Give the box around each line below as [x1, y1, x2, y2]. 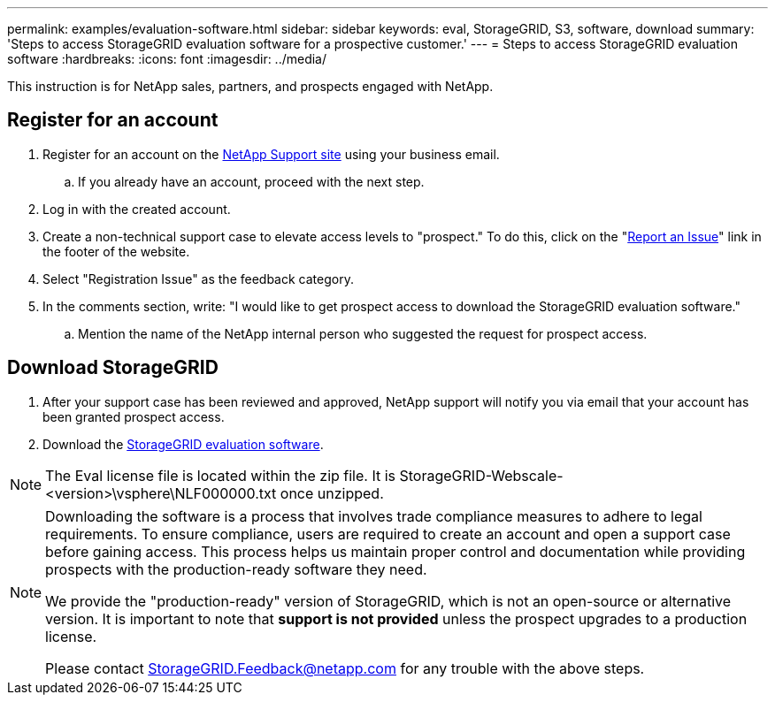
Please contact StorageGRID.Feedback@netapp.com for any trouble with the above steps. [45, 659, 645, 677]
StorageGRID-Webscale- [399, 466, 564, 485]
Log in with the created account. [42, 201, 231, 217]
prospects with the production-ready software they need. [45, 560, 427, 578]
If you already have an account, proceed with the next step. [78, 173, 425, 189]
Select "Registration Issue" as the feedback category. [42, 271, 354, 286]
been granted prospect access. [42, 408, 225, 424]
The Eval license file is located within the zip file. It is [45, 466, 396, 485]
